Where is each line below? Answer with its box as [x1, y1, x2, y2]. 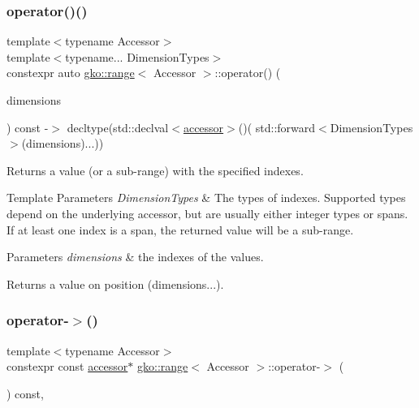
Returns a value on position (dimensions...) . [6, 275, 224, 292]
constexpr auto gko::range [6, 64, 135, 81]
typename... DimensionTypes [65, 48, 209, 65]
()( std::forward [238, 118, 316, 135]
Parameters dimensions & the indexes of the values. [6, 248, 264, 265]
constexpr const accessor [6, 358, 128, 375]
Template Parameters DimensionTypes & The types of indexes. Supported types [6, 189, 406, 206]
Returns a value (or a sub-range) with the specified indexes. [6, 161, 304, 178]
